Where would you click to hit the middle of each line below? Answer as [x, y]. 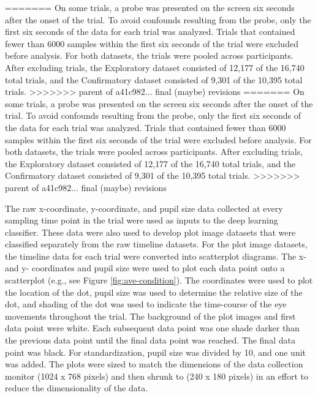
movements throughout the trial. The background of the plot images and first [150, 316]
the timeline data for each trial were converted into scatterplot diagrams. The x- [156, 256]
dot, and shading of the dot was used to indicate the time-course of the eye [146, 304]
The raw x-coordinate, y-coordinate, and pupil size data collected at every [144, 208]
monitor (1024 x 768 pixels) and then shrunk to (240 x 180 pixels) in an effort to [157, 376]
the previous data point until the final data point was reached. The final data [150, 340]
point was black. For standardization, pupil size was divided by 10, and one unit [156, 352]
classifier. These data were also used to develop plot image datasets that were [150, 232]
